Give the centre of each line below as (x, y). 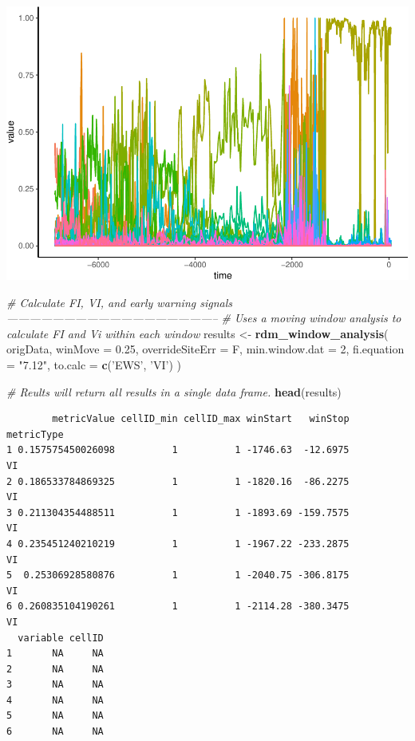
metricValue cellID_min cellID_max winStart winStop (201, 419)
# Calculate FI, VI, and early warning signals (120, 302)
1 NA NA (55, 654)
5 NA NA (55, 716)
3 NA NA (55, 685)
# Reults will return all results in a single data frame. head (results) (174, 391)
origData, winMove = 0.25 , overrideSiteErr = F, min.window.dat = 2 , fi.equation (206, 349)
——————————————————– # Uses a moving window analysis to (204, 318)
